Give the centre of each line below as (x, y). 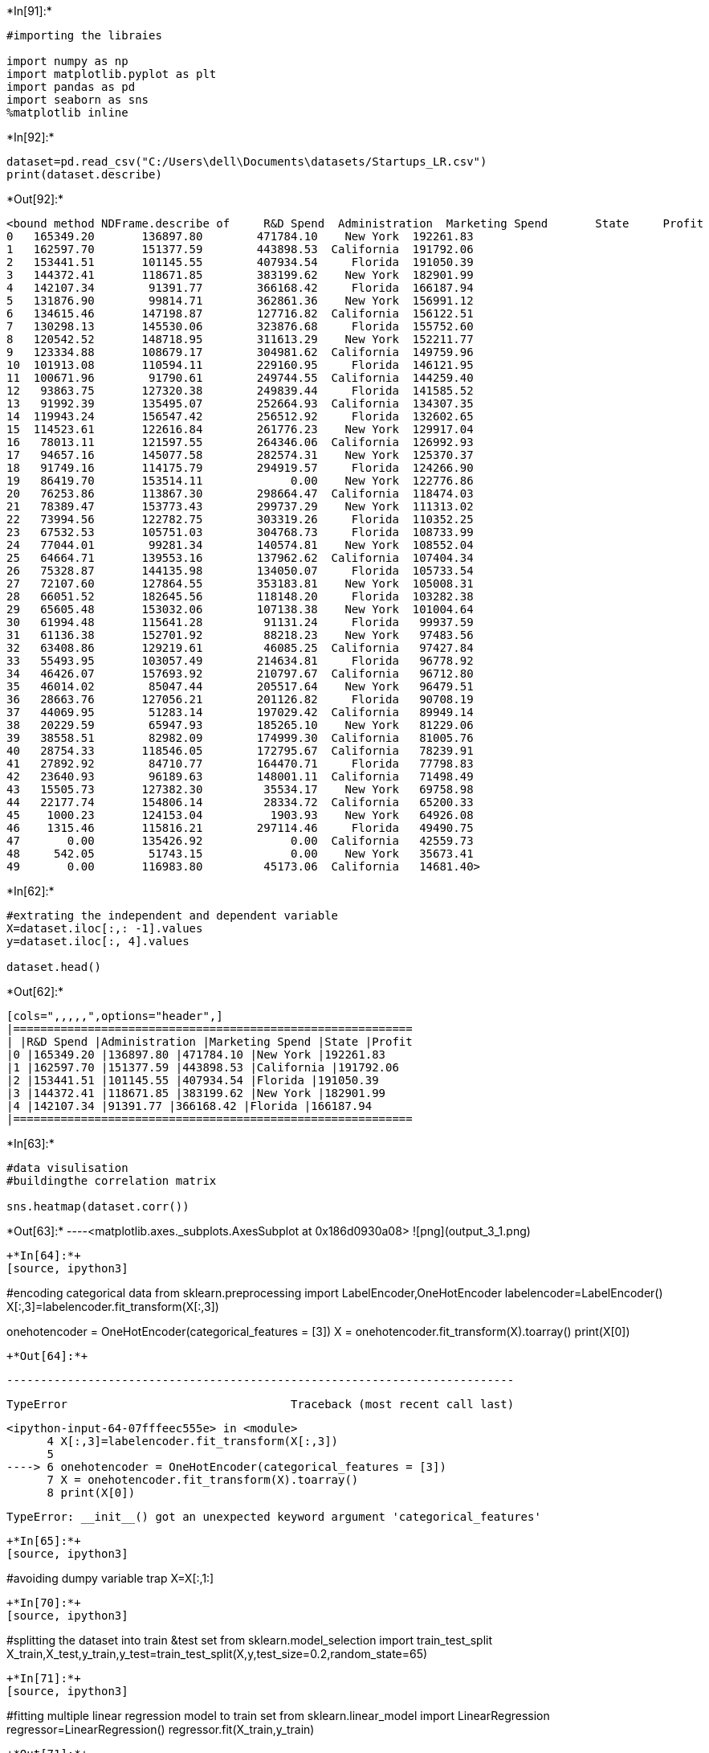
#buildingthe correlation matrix (112, 1181)
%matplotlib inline (67, 113)
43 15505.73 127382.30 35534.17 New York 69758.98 (240, 789)
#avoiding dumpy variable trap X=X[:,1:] (110, 1578)
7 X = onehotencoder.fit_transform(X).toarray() (203, 1480)
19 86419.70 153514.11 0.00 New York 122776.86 (240, 481)
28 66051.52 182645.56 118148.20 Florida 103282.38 (240, 596)
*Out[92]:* (35, 199)
